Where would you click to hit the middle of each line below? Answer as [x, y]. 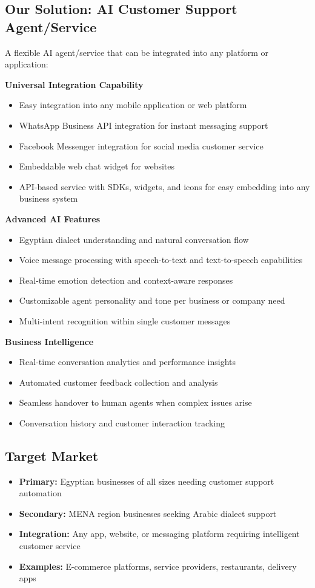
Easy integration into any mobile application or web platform [133, 105]
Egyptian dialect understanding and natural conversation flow [134, 239]
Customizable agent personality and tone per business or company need [152, 300]
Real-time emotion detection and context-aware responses [126, 280]
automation [40, 493]
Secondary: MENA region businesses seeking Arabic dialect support [148, 513]
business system [48, 198]
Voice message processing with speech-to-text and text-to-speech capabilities [161, 260]
